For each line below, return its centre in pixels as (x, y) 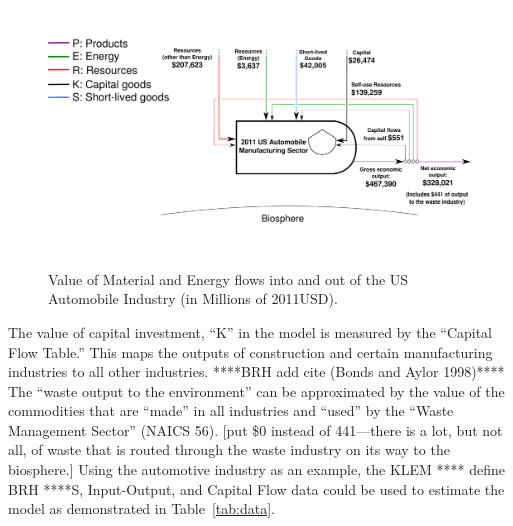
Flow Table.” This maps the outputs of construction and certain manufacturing (250, 351)
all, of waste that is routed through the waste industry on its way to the (229, 449)
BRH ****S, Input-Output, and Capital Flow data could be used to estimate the (256, 488)
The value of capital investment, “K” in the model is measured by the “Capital (250, 331)
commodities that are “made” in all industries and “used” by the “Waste (231, 410)
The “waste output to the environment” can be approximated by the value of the (256, 390)
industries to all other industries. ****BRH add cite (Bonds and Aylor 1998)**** (256, 371)
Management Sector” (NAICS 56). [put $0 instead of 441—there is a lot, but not (255, 429)
